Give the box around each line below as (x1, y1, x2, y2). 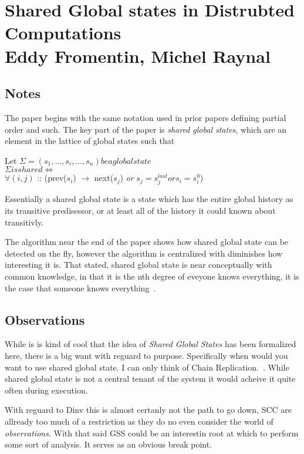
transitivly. (5, 216, 43, 228)
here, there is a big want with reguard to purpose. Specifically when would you (5, 349, 288, 362)
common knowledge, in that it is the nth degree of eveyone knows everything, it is (5, 270, 299, 283)
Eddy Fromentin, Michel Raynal (5, 43, 271, 68)
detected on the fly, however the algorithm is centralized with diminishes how (5, 247, 283, 259)
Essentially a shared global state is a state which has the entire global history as (5, 193, 293, 205)
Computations (5, 21, 121, 45)
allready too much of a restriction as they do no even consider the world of (5, 415, 273, 427)
